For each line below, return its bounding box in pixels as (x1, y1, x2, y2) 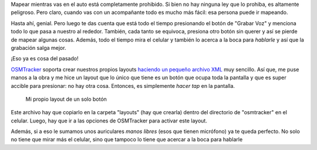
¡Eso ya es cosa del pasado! (11, 55, 79, 62)
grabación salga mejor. (11, 44, 66, 51)
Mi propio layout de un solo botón (25, 96, 107, 103)
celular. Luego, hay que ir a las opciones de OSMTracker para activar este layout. (11, 117, 208, 124)
